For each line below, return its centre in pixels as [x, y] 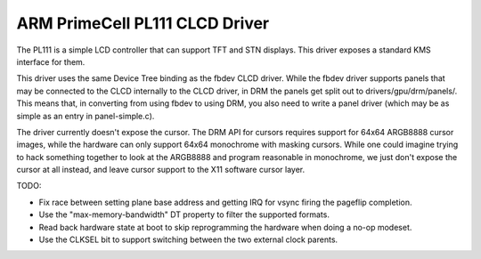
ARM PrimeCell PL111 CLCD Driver [143, 23]
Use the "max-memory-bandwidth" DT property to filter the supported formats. [184, 214]
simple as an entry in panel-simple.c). [86, 116]
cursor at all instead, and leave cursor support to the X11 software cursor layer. [161, 170]
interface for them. [51, 61]
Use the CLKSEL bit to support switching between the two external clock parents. [188, 239]
